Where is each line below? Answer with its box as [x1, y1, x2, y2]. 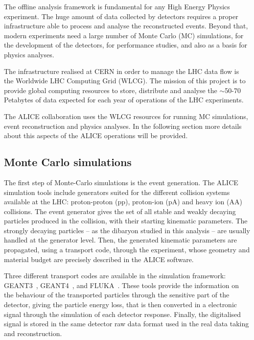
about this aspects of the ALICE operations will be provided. [4, 130, 188, 141]
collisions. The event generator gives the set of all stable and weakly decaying [4, 206, 236, 216]
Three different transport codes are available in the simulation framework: [4, 270, 226, 281]
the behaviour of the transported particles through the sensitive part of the [4, 290, 230, 300]
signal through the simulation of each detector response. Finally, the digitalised [4, 309, 241, 319]
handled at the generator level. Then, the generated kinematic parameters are [4, 235, 237, 245]
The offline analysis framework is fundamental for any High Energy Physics [4, 1, 230, 11]
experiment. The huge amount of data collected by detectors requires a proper [4, 11, 238, 21]
